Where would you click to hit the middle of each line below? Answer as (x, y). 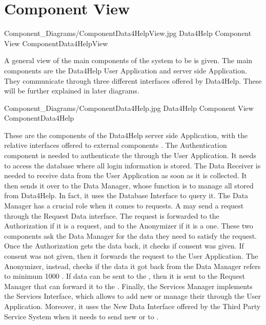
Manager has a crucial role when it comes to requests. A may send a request (124, 206)
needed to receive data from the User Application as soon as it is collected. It (126, 175)
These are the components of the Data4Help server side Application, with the (126, 135)
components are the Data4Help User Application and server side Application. (126, 70)
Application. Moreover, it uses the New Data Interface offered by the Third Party (132, 306)
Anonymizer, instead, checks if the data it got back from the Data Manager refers (132, 266)
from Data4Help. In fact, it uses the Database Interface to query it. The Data (126, 195)
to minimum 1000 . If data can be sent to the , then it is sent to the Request (125, 276)
